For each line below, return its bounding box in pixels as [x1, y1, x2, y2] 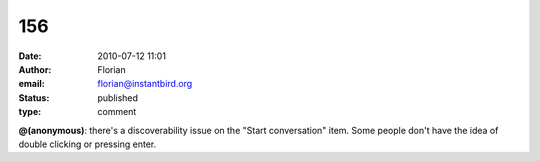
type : [18, 106, 42, 118]
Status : [18, 91, 50, 104]
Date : [18, 50, 42, 62]
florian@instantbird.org [97, 78, 193, 90]
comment [97, 106, 137, 118]
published [97, 91, 139, 104]
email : [18, 78, 45, 90]
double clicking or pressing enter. [18, 138, 157, 150]
